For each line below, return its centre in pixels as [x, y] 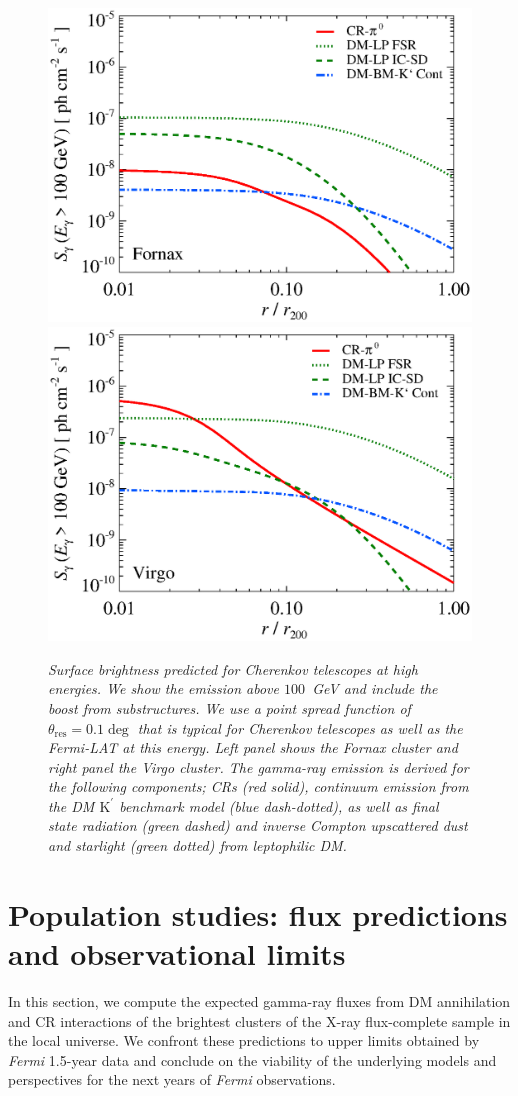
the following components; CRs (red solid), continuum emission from [258, 786]
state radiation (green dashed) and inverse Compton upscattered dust [258, 825]
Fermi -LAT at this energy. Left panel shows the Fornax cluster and [253, 747]
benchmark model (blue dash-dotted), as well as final [279, 805]
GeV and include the [375, 688]
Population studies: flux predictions [258, 913]
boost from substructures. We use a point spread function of [229, 707]
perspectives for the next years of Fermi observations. [172, 1079]
